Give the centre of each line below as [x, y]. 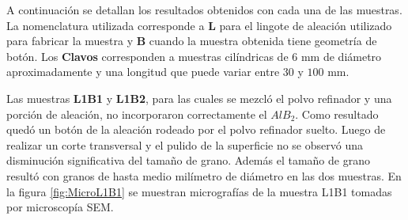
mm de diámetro [341, 56]
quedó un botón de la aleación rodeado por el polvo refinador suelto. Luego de [196, 129]
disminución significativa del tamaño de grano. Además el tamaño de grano [188, 160]
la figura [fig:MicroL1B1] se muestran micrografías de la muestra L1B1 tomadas [199, 191]
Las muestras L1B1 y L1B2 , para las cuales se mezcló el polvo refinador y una [199, 98]
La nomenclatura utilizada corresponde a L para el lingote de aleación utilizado [199, 25]
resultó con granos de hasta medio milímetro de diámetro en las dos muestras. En [204, 175]
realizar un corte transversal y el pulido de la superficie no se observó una [185, 144]
